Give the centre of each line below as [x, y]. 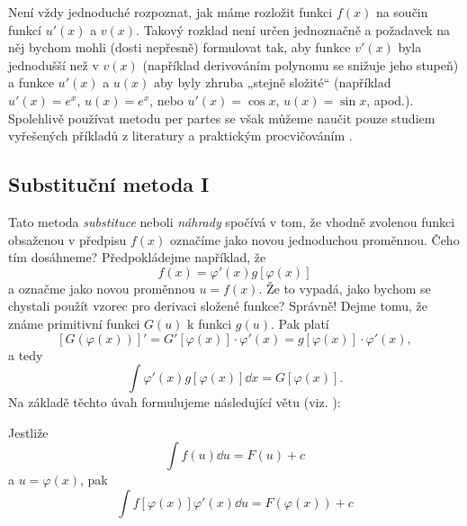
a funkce [31, 82]
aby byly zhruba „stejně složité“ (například [272, 82]
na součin [402, 12]
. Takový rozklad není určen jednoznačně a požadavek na [293, 29]
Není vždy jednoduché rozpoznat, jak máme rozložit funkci [171, 12]
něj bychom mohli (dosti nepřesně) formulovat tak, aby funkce [180, 47]
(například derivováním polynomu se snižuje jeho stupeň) [301, 64]
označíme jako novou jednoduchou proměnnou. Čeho [314, 239]
